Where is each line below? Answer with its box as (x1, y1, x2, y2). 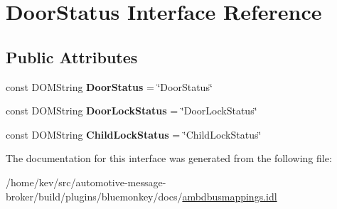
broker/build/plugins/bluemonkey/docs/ (6, 188, 183, 203)
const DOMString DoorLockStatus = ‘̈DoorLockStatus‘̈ (6, 103, 257, 118)
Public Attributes (6, 45, 138, 68)
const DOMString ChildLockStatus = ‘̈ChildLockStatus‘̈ (6, 127, 262, 141)
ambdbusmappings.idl (182, 188, 277, 203)
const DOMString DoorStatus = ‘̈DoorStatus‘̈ (6, 79, 213, 94)
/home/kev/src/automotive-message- (6, 174, 166, 189)
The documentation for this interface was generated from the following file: (6, 151, 332, 166)
